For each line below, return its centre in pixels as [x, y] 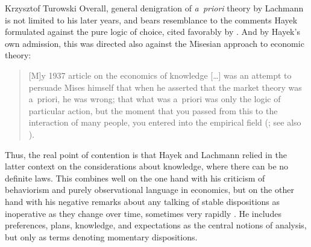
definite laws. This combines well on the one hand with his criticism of [135, 178]
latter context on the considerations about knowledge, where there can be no [147, 166]
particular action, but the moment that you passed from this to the [153, 110]
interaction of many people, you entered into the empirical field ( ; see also [165, 122]
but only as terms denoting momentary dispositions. [101, 236]
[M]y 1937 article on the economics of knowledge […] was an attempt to [160, 75]
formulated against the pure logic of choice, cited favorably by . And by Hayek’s [152, 32]
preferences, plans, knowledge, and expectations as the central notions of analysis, [156, 225]
